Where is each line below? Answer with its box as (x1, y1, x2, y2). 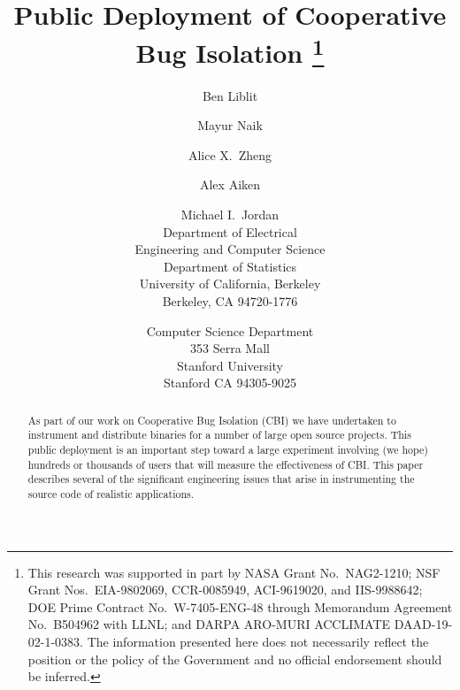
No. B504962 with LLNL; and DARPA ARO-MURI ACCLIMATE (27, 615, 391, 633)
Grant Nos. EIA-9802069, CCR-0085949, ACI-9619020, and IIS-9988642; (27, 580, 423, 599)
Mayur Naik (197, 116, 263, 134)
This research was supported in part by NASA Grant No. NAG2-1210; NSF (27, 563, 441, 581)
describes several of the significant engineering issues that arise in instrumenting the (27, 471, 415, 487)
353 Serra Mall (190, 339, 270, 357)
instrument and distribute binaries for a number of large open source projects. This (27, 427, 411, 442)
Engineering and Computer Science (134, 240, 326, 258)
